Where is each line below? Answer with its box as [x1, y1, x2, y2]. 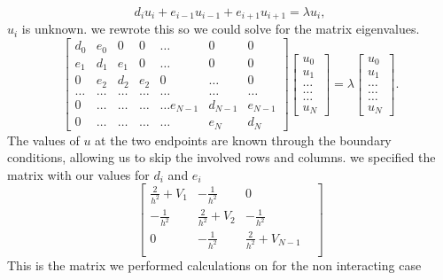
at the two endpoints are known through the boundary [95, 130, 392, 149]
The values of [7, 130, 80, 149]
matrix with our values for [7, 165, 150, 183]
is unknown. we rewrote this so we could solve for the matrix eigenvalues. [21, 19, 420, 38]
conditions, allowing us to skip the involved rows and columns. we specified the [7, 148, 436, 167]
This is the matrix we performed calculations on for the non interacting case [7, 255, 422, 274]
